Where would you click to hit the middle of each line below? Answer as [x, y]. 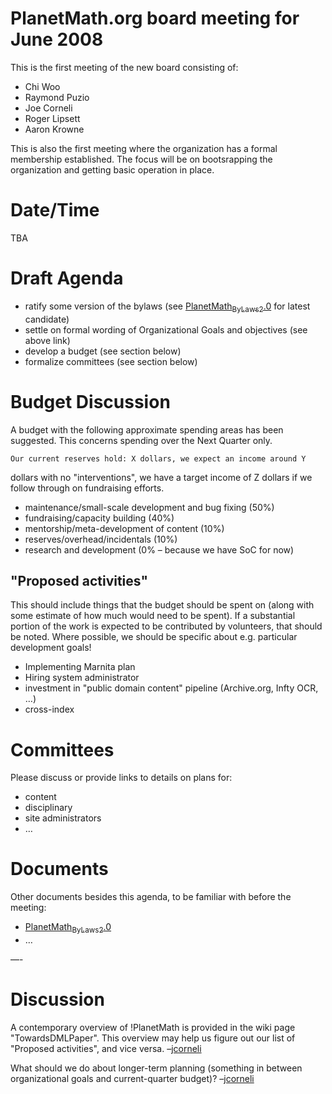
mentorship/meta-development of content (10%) [124, 528]
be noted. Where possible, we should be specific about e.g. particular [154, 637]
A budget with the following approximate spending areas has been [147, 429]
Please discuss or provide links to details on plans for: [121, 778]
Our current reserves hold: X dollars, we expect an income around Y [158, 458]
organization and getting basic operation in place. [112, 169]
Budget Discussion [90, 401]
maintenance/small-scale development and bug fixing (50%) [149, 507]
